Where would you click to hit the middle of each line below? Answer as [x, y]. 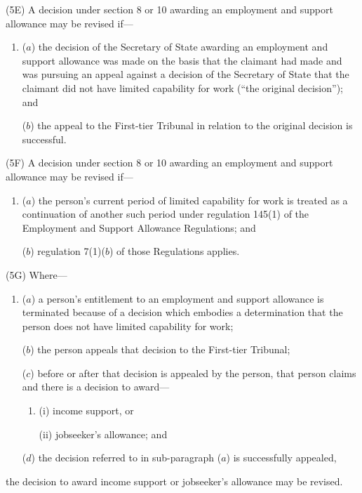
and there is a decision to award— [96, 387]
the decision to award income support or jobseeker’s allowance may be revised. [174, 481]
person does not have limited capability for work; [128, 326]
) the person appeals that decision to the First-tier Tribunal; [160, 349]
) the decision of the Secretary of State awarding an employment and [180, 47]
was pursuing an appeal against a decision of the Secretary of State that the [186, 74]
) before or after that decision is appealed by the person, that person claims [193, 373]
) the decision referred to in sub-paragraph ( [126, 458]
